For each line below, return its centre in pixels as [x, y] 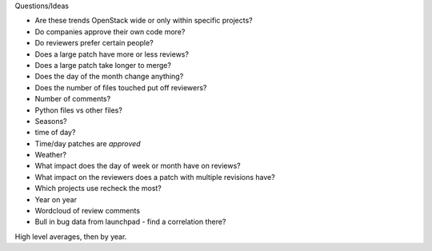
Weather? [51, 155]
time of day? [55, 133]
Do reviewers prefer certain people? [94, 43]
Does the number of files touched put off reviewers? [121, 87]
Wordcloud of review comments [87, 211]
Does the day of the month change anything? [109, 77]
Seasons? [51, 121]
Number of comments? [73, 99]
